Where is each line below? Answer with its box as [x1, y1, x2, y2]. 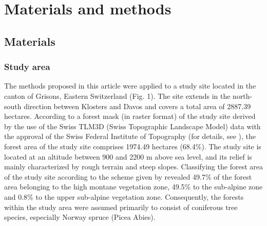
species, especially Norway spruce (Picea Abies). [4, 212, 156, 222]
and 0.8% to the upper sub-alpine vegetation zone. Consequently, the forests [4, 191, 244, 202]
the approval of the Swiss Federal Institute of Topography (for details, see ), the [4, 131, 256, 142]
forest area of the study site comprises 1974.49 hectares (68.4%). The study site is [4, 141, 261, 151]
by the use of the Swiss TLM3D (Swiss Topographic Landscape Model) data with [4, 120, 261, 131]
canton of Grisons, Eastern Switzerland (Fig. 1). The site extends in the [4, 90, 231, 101]
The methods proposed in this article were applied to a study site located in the [4, 80, 256, 91]
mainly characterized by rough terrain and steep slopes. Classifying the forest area [4, 161, 263, 172]
